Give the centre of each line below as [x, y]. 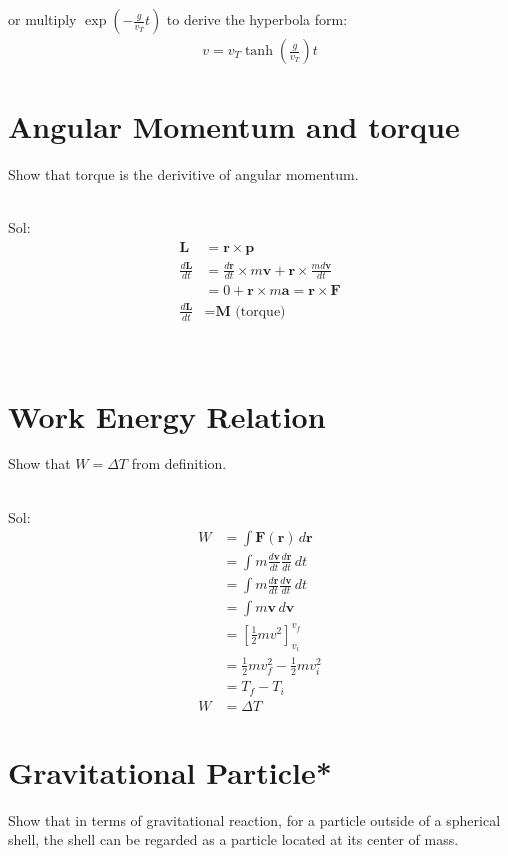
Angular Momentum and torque [234, 126]
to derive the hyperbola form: [257, 19]
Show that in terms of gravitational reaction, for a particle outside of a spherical [254, 819]
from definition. [179, 463]
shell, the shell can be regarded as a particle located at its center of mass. [233, 839]
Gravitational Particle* [170, 771]
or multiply [42, 19]
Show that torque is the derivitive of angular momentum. [183, 174]
